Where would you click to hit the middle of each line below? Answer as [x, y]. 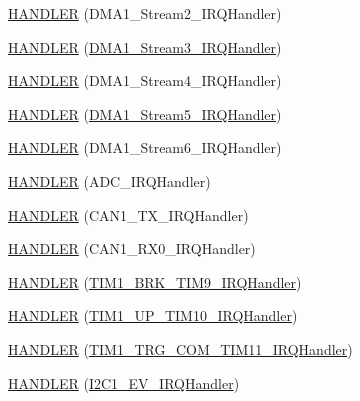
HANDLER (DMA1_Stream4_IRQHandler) [145, 80]
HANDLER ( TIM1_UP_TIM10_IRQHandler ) [153, 315]
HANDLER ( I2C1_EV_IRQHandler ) [124, 382]
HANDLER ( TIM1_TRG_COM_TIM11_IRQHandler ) [180, 348]
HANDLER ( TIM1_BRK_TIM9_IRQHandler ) [155, 281]
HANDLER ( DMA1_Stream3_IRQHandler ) [145, 46]
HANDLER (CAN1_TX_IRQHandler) [128, 214]
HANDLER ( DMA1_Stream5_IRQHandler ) [145, 113]
